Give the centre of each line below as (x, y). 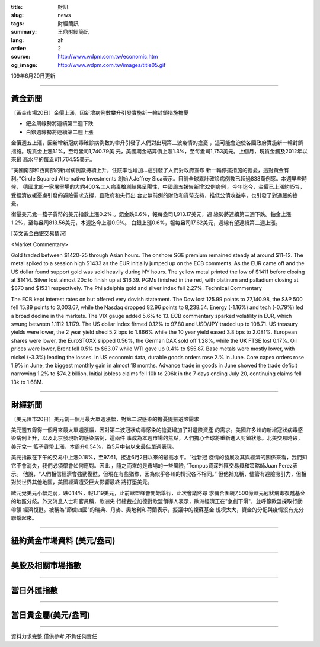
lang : (17, 40)
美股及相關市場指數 (46, 565)
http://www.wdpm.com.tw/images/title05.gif (112, 65)
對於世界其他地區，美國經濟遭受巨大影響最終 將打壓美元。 (82, 482)
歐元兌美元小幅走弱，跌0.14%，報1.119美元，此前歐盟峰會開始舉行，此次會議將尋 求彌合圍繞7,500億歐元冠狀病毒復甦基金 (158, 493)
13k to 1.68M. (27, 382)
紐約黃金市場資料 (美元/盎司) (63, 541)
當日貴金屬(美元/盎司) (50, 615)
